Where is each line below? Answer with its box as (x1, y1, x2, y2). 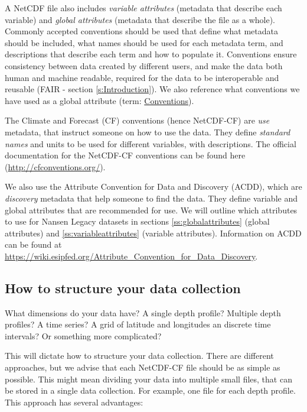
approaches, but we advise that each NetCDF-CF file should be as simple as (5, 361, 280, 374)
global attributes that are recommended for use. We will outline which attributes (5, 203, 298, 216)
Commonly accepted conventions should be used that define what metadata (5, 25, 278, 37)
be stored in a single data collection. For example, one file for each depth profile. (5, 384, 296, 397)
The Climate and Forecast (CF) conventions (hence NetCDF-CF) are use (5, 114, 270, 126)
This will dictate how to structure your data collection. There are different (5, 349, 274, 362)
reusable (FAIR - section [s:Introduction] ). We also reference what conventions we (5, 83, 300, 95)
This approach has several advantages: (5, 395, 143, 408)
